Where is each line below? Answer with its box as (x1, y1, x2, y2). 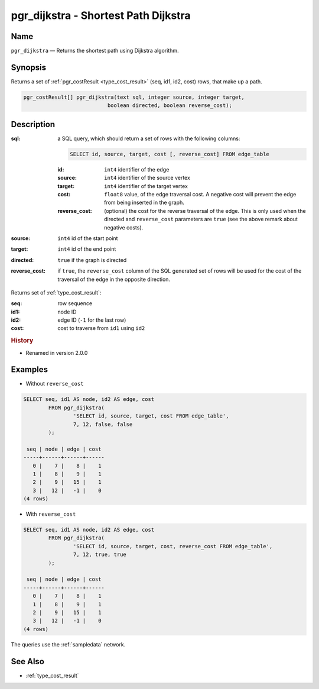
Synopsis (11, 62, 47, 72)
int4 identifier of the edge (104, 166, 170, 173)
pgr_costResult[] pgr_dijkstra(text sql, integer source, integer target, (23, 93, 245, 101)
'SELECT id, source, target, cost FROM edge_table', (73, 413, 229, 419)
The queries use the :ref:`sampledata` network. (11, 641, 126, 648)
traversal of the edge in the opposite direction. (57, 276, 171, 283)
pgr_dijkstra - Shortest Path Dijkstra (11, 9, 191, 22)
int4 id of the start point (57, 234, 118, 242)
